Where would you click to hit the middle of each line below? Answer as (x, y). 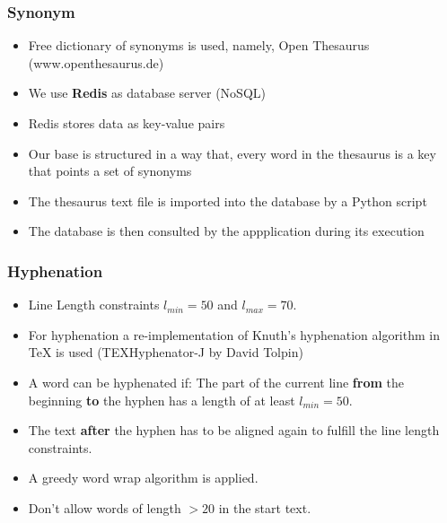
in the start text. (265, 507)
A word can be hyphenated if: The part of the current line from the (216, 382)
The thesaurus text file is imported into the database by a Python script (228, 200)
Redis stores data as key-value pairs (127, 123)
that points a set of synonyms (110, 171)
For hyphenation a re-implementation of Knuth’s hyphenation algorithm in (234, 334)
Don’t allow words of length (105, 507)
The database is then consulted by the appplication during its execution (226, 231)
